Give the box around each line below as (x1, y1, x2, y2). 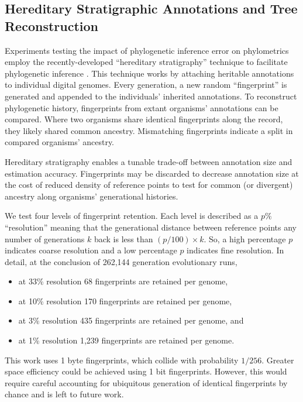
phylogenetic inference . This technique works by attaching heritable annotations (5, 67, 294, 79)
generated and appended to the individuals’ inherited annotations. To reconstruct (5, 90, 297, 102)
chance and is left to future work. (5, 388, 124, 400)
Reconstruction (5, 16, 99, 35)
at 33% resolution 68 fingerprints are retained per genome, (18, 275, 228, 287)
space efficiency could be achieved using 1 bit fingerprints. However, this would (5, 365, 287, 377)
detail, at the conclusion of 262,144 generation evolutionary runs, (5, 255, 237, 267)
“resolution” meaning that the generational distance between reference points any (5, 221, 297, 233)
